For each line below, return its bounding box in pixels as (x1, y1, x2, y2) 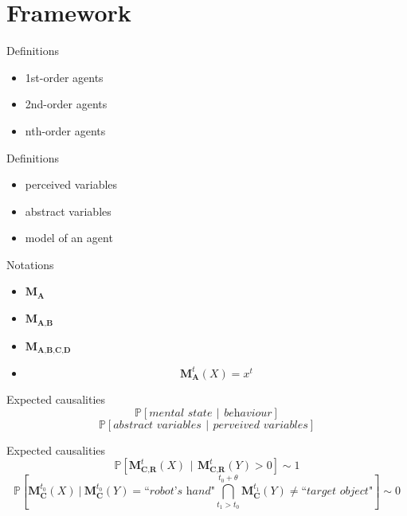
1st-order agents (25, 68, 104, 85)
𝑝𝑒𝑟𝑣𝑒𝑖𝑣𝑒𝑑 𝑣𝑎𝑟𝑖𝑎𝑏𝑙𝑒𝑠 (213, 419, 308, 431)
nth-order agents (25, 122, 106, 139)
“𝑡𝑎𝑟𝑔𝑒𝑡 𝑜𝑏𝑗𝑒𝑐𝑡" (301, 486, 374, 498)
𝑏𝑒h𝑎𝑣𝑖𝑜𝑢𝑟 (224, 407, 272, 419)
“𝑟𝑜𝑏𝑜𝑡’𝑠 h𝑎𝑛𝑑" (144, 486, 215, 498)
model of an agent (25, 229, 113, 246)
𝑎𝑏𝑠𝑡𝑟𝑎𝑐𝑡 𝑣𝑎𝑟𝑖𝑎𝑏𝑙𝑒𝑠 (113, 419, 202, 431)
